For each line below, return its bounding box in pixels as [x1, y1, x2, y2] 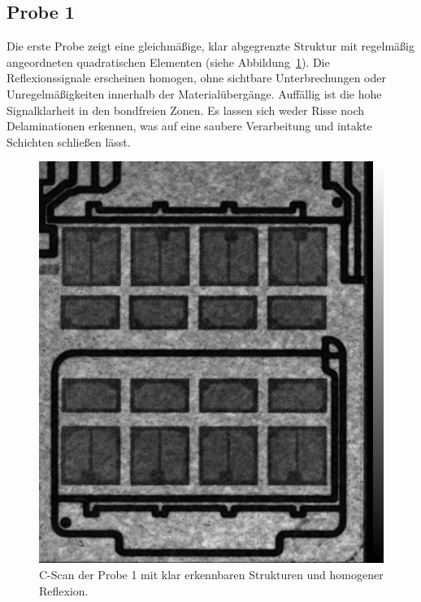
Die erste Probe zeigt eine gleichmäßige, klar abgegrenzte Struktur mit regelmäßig [7, 37, 414, 55]
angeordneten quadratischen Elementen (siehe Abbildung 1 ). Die [7, 53, 330, 70]
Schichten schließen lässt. [7, 133, 131, 150]
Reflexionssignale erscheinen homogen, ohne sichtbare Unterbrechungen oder [7, 69, 386, 86]
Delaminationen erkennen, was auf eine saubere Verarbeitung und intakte [7, 117, 372, 134]
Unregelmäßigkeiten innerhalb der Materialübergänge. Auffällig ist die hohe [7, 85, 382, 102]
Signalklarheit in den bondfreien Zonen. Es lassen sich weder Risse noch [7, 101, 365, 118]
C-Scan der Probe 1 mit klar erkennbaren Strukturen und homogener [39, 565, 384, 582]
